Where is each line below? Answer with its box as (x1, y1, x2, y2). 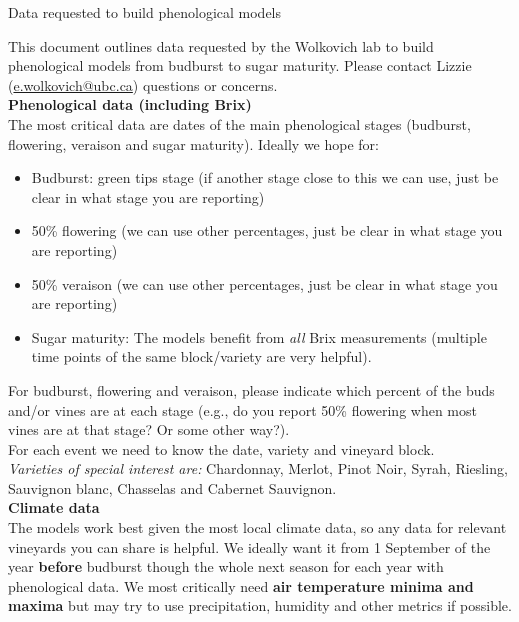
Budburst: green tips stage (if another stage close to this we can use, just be (31, 167, 499, 188)
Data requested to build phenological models (8, 2, 282, 22)
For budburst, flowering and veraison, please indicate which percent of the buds (8, 379, 495, 400)
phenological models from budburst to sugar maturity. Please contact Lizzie (8, 55, 472, 76)
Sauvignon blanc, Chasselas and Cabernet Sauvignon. (8, 477, 337, 498)
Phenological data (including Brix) (8, 94, 252, 115)
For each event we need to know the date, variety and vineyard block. (8, 438, 435, 459)
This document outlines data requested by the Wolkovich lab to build (8, 35, 434, 56)
